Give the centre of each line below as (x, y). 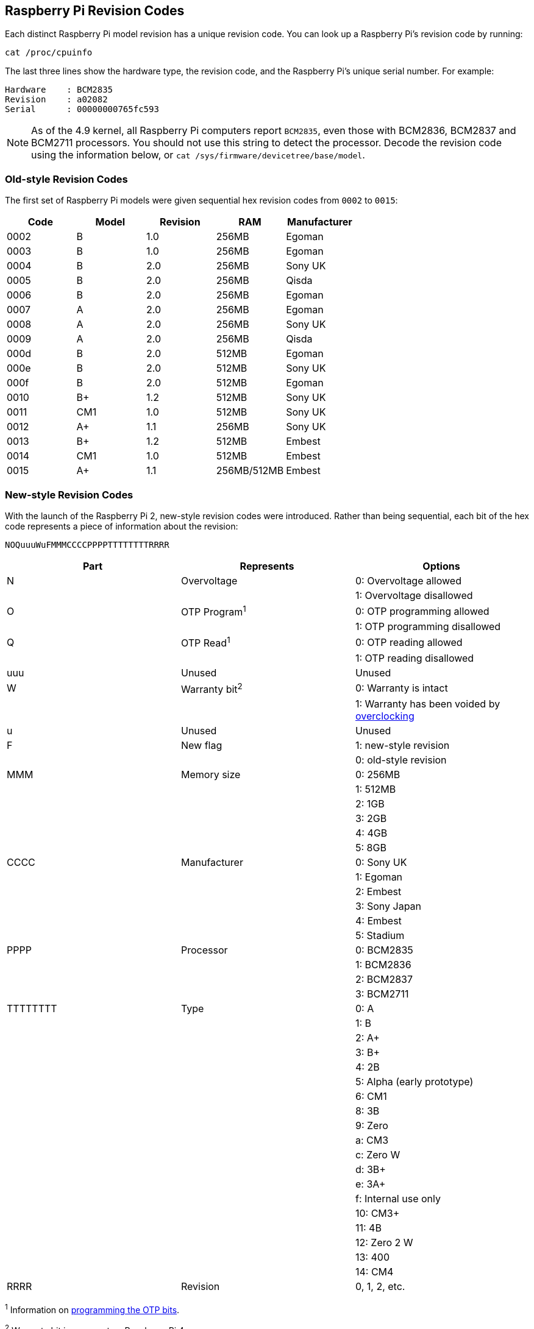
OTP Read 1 (205, 642)
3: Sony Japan (388, 906)
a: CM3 (372, 1140)
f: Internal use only (398, 1198)
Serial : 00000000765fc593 (82, 109)
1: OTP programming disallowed (428, 627)
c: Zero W (378, 1154)
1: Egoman (379, 877)
